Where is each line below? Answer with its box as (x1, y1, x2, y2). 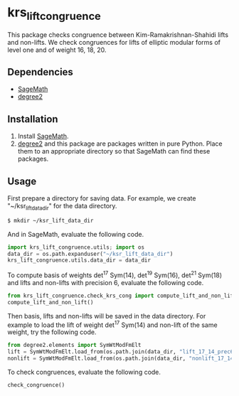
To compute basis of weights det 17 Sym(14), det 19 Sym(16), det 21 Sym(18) (7, 269, 223, 279)
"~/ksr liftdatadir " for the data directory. (7, 201, 117, 212)
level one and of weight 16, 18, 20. (7, 46, 107, 54)
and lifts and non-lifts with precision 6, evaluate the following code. (7, 278, 204, 287)
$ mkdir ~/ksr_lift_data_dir (7, 217, 94, 224)
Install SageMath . (17, 132, 69, 141)
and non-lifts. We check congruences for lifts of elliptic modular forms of (7, 38, 221, 46)
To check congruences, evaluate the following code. (7, 368, 161, 376)
